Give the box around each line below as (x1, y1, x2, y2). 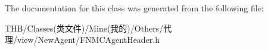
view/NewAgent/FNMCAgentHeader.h (17, 33, 160, 46)
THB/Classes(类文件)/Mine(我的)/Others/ (5, 21, 164, 34)
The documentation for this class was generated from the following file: (5, 2, 264, 14)
